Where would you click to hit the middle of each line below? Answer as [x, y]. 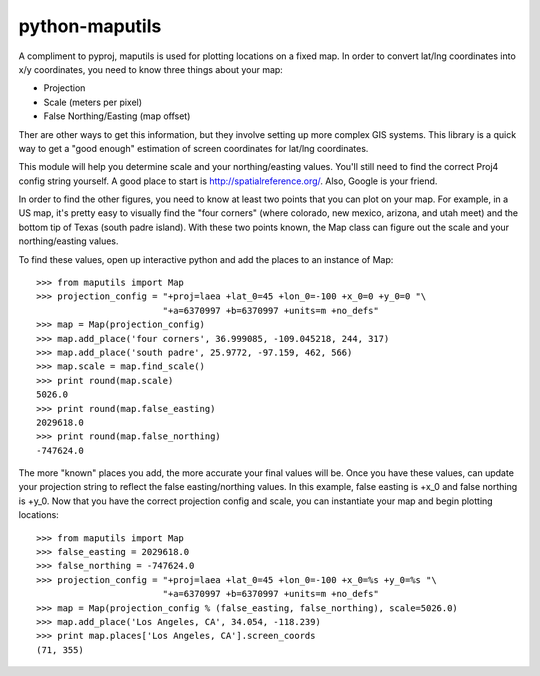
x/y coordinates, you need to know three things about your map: [151, 69]
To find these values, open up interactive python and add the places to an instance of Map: [206, 259]
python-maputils [90, 26]
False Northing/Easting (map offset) [117, 116]
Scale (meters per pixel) [93, 102]
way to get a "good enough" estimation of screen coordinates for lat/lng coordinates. [193, 148]
